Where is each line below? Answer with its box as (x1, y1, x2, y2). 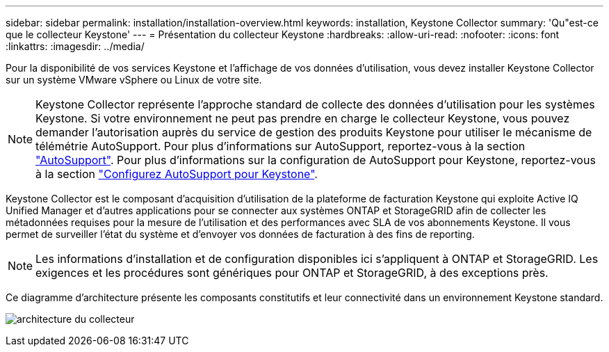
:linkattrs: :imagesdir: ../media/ (6, 40, 145, 52)
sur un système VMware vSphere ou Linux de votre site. (6, 74, 262, 86)
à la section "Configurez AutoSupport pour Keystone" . (35, 167, 318, 181)
